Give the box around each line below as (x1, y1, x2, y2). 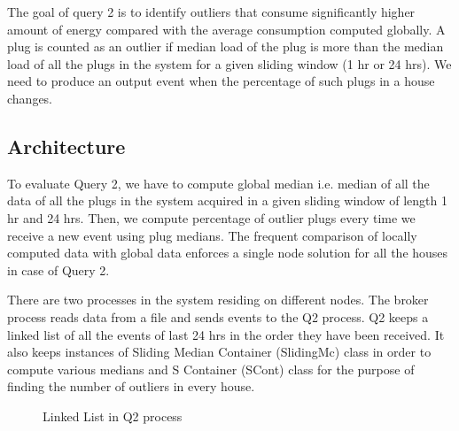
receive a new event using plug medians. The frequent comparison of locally (7, 226, 417, 244)
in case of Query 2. (7, 260, 110, 279)
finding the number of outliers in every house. (7, 377, 255, 396)
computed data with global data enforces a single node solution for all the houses (7, 243, 448, 262)
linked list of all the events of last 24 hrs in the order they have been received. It (7, 325, 445, 343)
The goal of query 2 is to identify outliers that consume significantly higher (7, 3, 416, 20)
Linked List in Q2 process (43, 406, 183, 425)
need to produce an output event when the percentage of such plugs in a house (7, 72, 435, 90)
